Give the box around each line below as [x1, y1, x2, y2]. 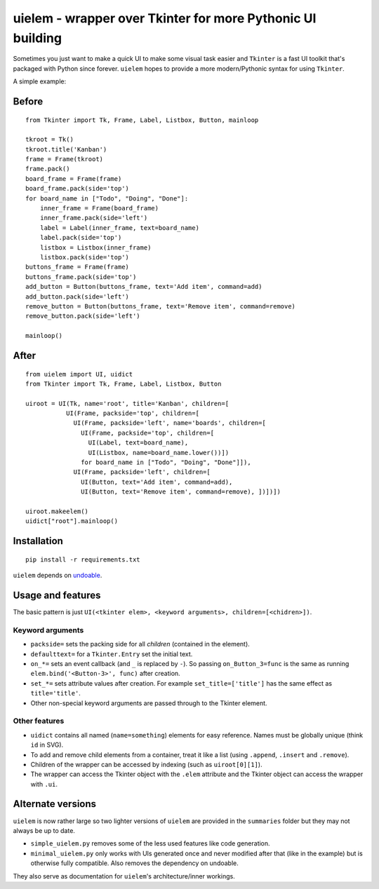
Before [13, 95, 44, 107]
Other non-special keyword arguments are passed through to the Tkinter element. [30, 698, 267, 707]
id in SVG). [30, 740, 64, 749]
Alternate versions [13, 798, 97, 810]
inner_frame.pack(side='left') [39, 214, 148, 222]
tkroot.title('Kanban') [25, 145, 107, 154]
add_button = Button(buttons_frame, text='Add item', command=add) [25, 283, 262, 291]
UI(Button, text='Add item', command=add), [81, 477, 233, 486]
